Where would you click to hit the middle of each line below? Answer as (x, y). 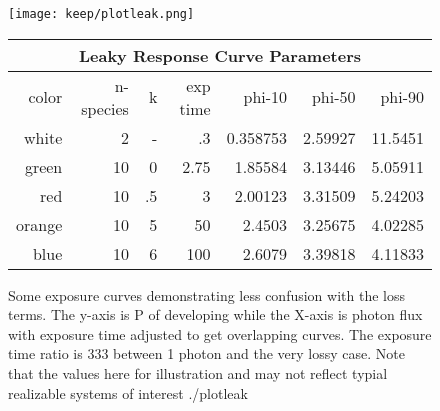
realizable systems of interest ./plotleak (128, 392)
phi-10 (265, 97)
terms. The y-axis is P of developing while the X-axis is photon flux (215, 314)
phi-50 (333, 97)
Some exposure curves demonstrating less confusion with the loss (206, 294)
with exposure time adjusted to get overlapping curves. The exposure (220, 333)
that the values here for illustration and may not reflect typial (198, 373)
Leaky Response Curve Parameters (220, 55)
